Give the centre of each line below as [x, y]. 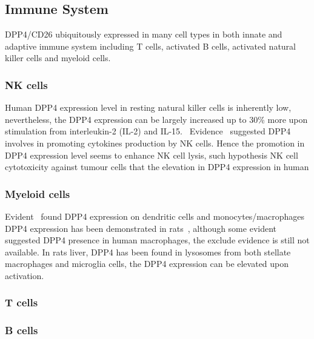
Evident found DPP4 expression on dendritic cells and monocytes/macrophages [155, 216]
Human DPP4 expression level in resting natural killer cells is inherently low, [148, 107]
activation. [25, 275]
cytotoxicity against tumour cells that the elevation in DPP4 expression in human [157, 167]
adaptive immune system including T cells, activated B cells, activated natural [151, 46]
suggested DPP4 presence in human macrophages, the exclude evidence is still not [157, 240]
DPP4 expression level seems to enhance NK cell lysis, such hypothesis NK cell [152, 155]
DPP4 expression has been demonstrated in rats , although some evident [141, 228]
